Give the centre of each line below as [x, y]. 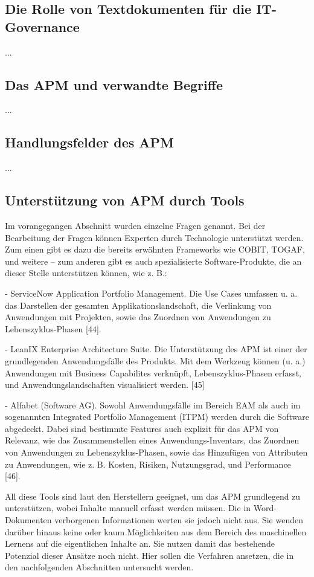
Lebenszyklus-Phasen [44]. [53, 328]
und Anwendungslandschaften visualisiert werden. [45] [105, 385]
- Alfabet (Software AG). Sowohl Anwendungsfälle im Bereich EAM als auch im [153, 405]
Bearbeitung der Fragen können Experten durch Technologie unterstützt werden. [154, 237]
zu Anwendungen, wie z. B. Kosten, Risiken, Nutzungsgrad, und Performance [148, 464]
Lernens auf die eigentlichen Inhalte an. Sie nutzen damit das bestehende [140, 543]
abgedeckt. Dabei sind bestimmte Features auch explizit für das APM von [142, 428]
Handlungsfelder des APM [89, 142]
